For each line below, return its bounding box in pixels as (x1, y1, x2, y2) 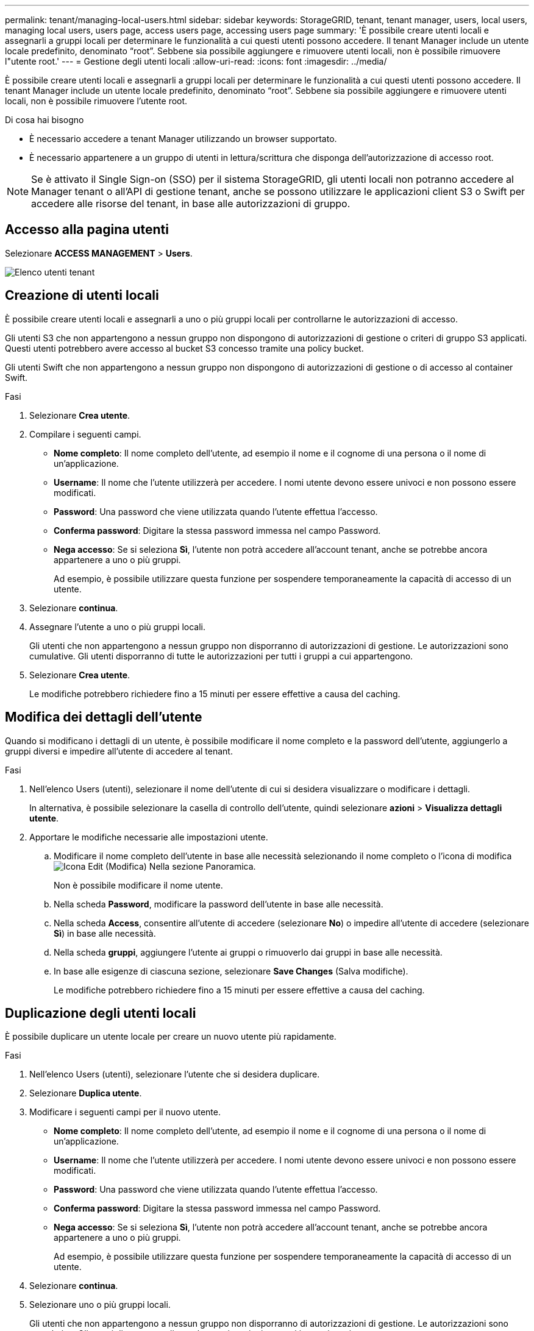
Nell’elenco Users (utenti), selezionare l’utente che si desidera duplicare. (29, 1069, 320, 1080)
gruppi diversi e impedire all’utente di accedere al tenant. (5, 745, 233, 756)
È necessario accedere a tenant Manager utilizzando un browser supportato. (29, 133, 337, 144)
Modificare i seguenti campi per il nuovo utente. (29, 1107, 221, 1118)
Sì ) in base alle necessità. (54, 928, 156, 939)
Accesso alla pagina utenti (5, 222, 169, 238)
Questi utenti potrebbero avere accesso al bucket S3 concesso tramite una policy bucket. (5, 343, 364, 353)
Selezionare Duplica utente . (29, 1088, 142, 1099)
